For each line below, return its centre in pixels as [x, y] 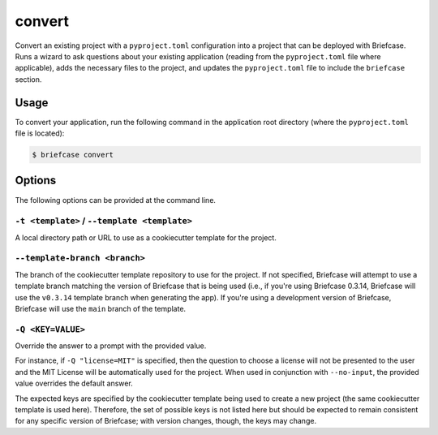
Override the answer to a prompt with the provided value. [111, 346]
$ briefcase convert [73, 155]
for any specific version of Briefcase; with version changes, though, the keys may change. [165, 421]
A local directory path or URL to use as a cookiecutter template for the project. [146, 237]
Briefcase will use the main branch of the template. [101, 308]
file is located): [40, 133]
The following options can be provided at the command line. [116, 200]
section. [28, 79]
